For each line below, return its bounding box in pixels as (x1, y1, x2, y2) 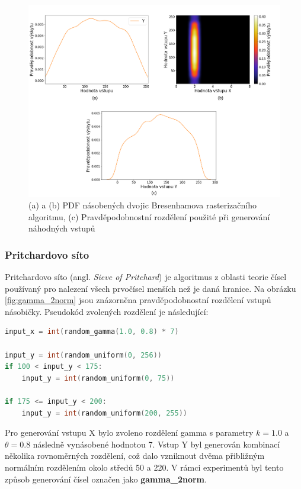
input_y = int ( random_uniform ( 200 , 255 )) (21, 408, 187, 417)
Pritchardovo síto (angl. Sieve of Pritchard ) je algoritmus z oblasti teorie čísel (5, 271, 287, 283)
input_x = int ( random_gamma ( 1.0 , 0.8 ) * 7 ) (5, 327, 179, 336)
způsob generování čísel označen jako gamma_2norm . (5, 472, 207, 485)
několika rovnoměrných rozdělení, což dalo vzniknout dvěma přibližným (5, 449, 265, 462)
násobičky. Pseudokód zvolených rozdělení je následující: (5, 305, 209, 317)
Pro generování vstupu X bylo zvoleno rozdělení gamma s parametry (5, 426, 254, 439)
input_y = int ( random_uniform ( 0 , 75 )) (21, 374, 175, 382)
